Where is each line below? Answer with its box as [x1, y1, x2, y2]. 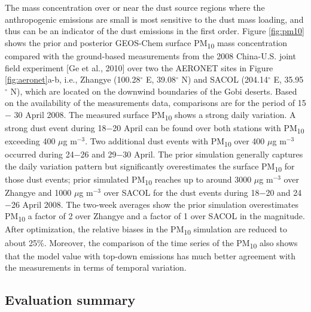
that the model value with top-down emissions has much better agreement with [5, 249, 296, 262]
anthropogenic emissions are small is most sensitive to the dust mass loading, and [5, 13, 304, 25]
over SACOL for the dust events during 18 [103, 186, 260, 199]
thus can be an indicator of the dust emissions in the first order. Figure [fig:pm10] [5, 25, 304, 37]
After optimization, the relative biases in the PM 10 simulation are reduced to [5, 223, 287, 237]
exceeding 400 [5, 135, 56, 147]
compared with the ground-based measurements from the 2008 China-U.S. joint [5, 49, 296, 62]
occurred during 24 [5, 148, 74, 160]
